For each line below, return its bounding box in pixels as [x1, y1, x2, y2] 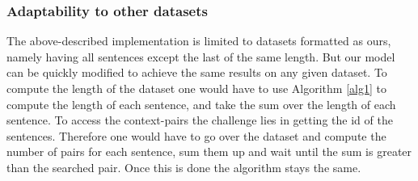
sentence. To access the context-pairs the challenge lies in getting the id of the [6, 112, 393, 128]
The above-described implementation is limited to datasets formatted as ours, [6, 32, 391, 49]
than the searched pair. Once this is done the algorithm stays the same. [6, 158, 361, 175]
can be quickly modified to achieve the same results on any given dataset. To [6, 64, 387, 81]
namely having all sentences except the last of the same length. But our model [6, 48, 395, 65]
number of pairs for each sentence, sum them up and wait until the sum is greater [6, 143, 412, 160]
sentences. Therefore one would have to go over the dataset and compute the [6, 127, 386, 144]
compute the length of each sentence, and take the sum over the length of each [6, 95, 396, 112]
